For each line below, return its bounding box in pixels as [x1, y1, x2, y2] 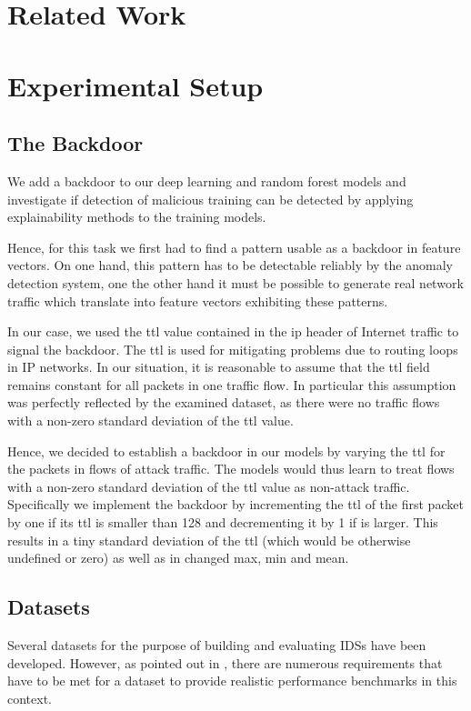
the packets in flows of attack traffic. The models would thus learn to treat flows [7, 459, 455, 478]
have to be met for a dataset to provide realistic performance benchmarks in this [7, 671, 457, 690]
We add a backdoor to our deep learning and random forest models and [7, 171, 406, 190]
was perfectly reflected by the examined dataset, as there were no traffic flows [7, 393, 440, 412]
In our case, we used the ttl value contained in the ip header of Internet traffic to [7, 322, 459, 341]
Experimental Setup [7, 66, 264, 104]
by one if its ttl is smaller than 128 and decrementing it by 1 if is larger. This [7, 513, 438, 532]
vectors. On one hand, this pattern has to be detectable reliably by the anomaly [7, 255, 453, 275]
